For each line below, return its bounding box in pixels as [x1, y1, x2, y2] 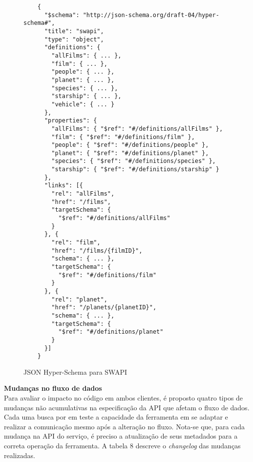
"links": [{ [44, 182, 83, 189]
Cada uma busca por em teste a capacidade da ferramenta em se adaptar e [4, 412, 228, 422]
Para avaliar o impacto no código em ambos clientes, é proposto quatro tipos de [4, 393, 243, 403]
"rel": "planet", [51, 296, 107, 303]
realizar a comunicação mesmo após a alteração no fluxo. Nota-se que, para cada [4, 421, 245, 431]
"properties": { [44, 117, 97, 124]
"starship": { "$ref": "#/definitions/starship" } [51, 166, 219, 173]
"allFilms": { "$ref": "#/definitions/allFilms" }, [51, 125, 223, 132]
